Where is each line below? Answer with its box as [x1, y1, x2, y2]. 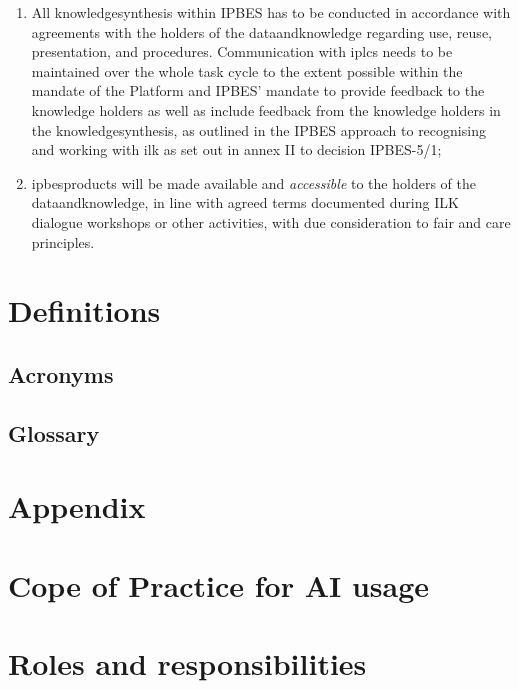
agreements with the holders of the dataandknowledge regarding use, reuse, [31, 21, 492, 42]
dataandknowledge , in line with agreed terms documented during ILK [31, 192, 459, 213]
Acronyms [8, 358, 114, 389]
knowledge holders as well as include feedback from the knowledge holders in [31, 99, 501, 120]
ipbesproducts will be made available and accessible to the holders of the [31, 172, 476, 193]
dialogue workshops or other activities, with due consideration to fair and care [31, 211, 511, 232]
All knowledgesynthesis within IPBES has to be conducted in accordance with [31, 2, 511, 22]
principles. [31, 231, 95, 252]
